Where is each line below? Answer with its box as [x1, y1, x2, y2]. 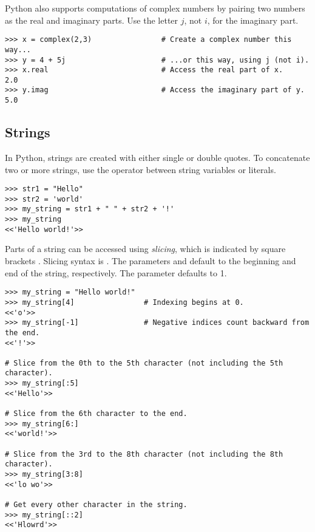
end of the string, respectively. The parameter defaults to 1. [5, 266, 227, 279]
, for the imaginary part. [207, 13, 299, 26]
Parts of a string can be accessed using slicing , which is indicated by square [5, 242, 286, 255]
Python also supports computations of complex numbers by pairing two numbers [5, 2, 305, 14]
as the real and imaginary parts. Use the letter [5, 13, 178, 26]
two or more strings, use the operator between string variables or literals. [5, 163, 276, 176]
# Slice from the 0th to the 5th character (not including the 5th [5, 358, 283, 367]
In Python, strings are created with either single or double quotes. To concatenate [5, 151, 310, 163]
